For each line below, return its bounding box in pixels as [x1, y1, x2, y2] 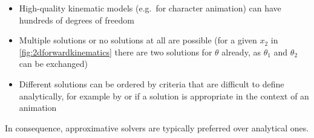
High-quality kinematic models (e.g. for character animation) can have [19, 2, 281, 14]
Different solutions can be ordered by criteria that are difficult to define [19, 77, 284, 90]
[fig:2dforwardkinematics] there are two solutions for [19, 45, 212, 58]
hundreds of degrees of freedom [19, 13, 134, 26]
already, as [221, 45, 261, 58]
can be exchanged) [19, 57, 88, 70]
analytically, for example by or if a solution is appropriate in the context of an [19, 89, 309, 102]
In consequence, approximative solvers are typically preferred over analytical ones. [5, 121, 309, 134]
